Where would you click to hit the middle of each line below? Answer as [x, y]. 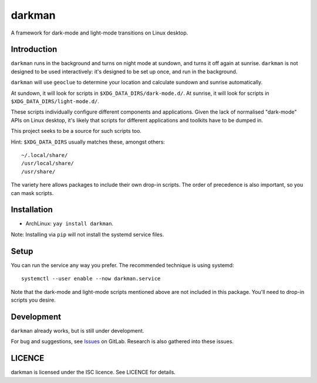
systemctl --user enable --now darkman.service [91, 279]
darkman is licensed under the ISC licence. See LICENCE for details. [93, 372]
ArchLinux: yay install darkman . [70, 224]
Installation [32, 210]
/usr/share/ [38, 172]
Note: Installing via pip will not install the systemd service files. [87, 234]
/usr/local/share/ [48, 163]
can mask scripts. [32, 193]
